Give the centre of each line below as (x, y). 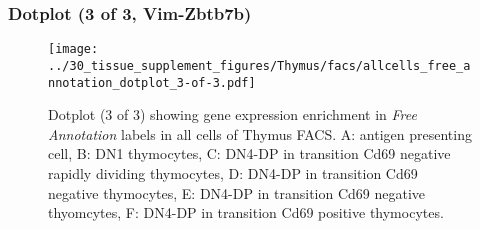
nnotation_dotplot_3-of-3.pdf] (152, 82)
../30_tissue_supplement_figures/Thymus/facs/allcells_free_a (259, 65)
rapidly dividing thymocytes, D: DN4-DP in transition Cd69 (233, 172)
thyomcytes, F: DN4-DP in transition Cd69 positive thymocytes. (246, 212)
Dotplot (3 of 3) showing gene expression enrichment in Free (232, 114)
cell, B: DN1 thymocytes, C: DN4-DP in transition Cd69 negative (249, 153)
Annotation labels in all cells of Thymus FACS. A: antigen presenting (260, 133)
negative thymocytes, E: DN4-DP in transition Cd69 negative (237, 192)
